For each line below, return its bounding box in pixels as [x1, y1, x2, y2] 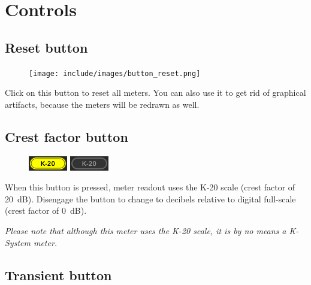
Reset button [5, 38, 88, 56]
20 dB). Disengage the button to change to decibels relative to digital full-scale [5, 192, 296, 205]
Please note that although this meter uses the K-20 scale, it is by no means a [5, 225, 286, 237]
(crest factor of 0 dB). [5, 204, 87, 217]
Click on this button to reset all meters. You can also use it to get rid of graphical [5, 86, 306, 99]
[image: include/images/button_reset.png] [29, 69, 201, 78]
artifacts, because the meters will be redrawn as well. [5, 98, 200, 110]
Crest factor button [5, 127, 128, 145]
